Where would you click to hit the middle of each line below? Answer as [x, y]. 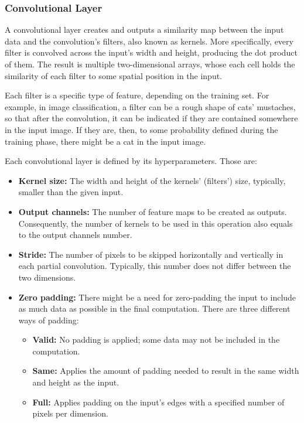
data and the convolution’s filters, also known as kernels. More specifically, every [149, 41]
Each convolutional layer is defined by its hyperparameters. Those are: [131, 161]
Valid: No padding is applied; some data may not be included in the [156, 340]
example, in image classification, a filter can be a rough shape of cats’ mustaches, [150, 106]
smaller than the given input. [71, 192]
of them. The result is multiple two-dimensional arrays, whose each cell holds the [150, 64]
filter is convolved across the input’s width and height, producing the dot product [151, 52]
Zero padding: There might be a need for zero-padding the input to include [157, 297]
